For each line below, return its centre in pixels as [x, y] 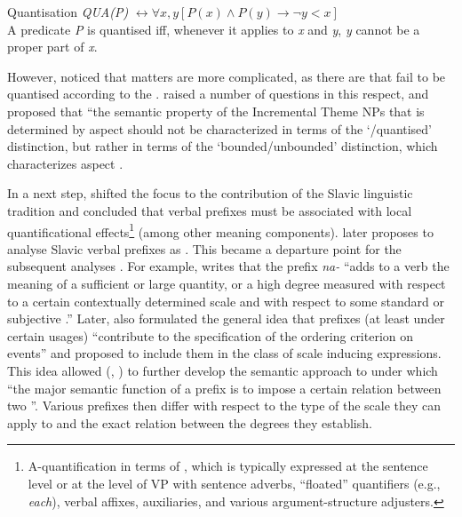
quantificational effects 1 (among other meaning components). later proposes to [220, 230]
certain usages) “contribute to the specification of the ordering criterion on [211, 335]
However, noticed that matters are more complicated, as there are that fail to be [227, 76]
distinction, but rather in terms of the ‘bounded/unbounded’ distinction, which [223, 146]
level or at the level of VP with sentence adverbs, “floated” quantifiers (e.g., [234, 483]
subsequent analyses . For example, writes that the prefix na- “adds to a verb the [228, 266]
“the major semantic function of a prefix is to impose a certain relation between [224, 388]
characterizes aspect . [65, 163]
